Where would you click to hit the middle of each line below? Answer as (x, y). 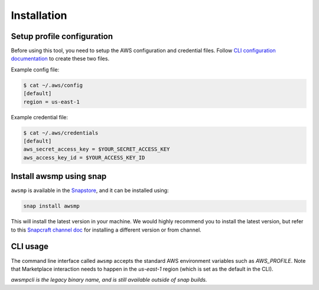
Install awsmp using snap (59, 176)
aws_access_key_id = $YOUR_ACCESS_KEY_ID (84, 157)
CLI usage (30, 247)
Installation (39, 15)
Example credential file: (39, 117)
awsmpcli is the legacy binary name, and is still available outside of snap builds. (109, 280)
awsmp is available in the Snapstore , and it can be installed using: (90, 190)
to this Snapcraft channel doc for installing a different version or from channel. (106, 230)
